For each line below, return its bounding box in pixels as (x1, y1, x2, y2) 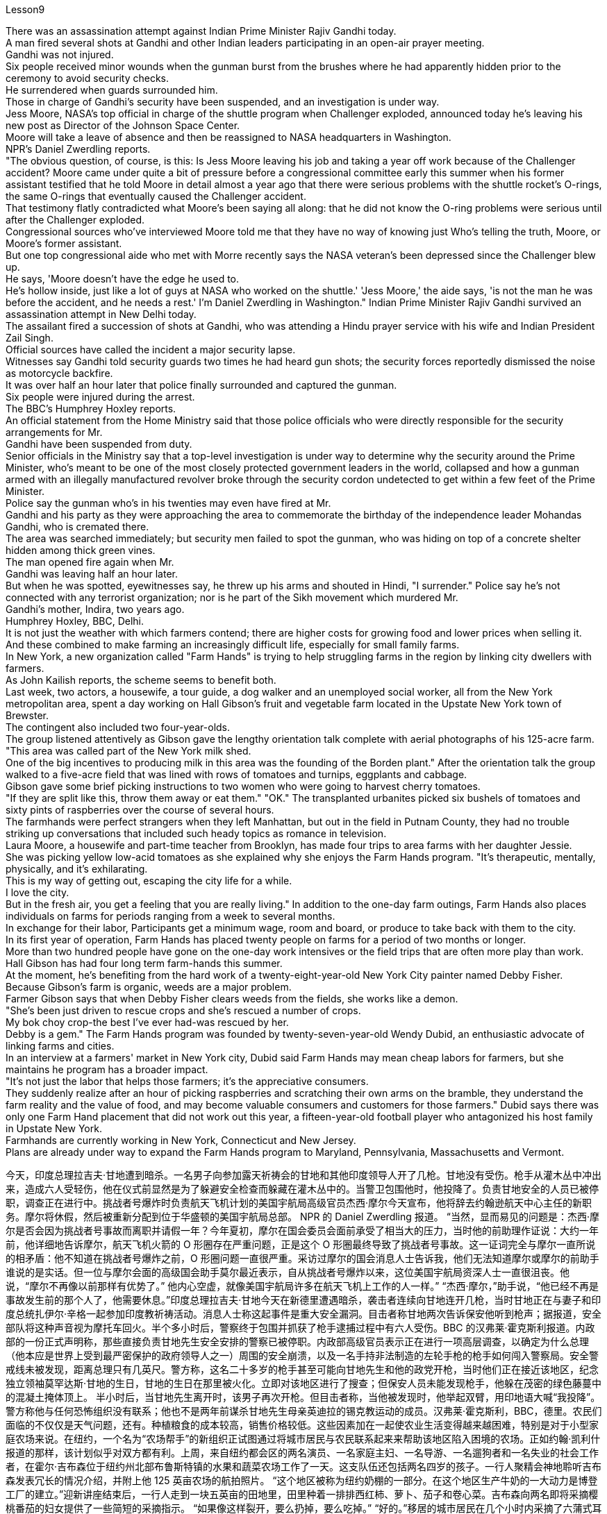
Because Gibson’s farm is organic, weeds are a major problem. (6, 981, 292, 993)
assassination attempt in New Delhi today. (6, 308, 197, 320)
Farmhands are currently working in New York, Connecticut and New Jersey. (6, 1134, 356, 1146)
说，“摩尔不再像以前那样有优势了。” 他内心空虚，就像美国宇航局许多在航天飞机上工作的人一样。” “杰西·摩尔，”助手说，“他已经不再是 (6, 1280, 599, 1292)
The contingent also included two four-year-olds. (6, 721, 231, 733)
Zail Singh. (6, 332, 53, 344)
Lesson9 (6, 3, 45, 15)
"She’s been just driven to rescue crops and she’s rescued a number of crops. (6, 1004, 361, 1016)
